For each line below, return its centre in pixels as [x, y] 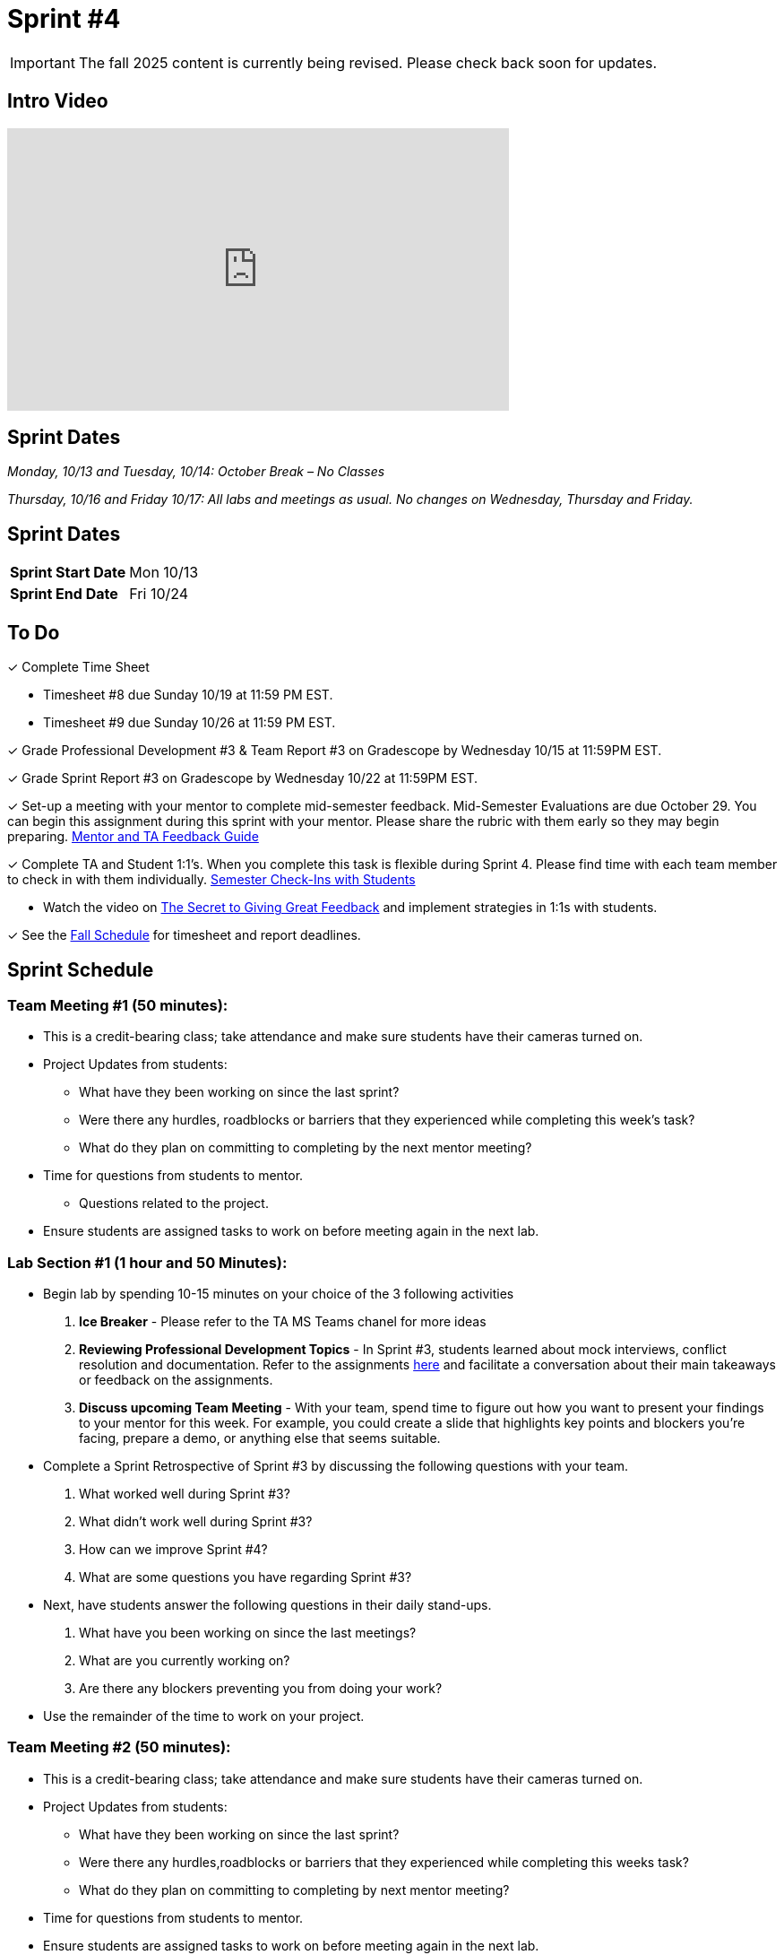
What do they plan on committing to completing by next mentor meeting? [294, 1890]
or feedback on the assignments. [176, 1380]
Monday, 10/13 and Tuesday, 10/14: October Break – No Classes [196, 472]
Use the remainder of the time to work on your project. [204, 1716]
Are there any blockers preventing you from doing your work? [261, 1689]
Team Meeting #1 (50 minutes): [118, 1005]
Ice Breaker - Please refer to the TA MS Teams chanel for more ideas [283, 1322]
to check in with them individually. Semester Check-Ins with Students [211, 880]
